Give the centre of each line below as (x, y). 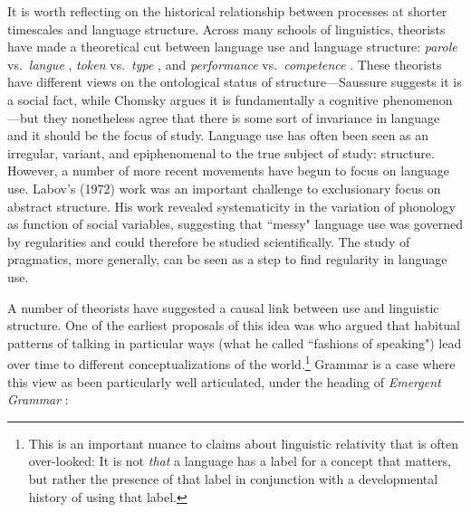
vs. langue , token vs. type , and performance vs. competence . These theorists (225, 64)
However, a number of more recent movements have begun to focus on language (228, 171)
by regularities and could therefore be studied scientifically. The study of (209, 241)
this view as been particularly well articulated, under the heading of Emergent (224, 381)
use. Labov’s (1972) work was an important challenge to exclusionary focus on (224, 188)
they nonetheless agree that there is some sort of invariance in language (241, 117)
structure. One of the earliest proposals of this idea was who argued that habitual (234, 325)
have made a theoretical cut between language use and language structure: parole (232, 47)
